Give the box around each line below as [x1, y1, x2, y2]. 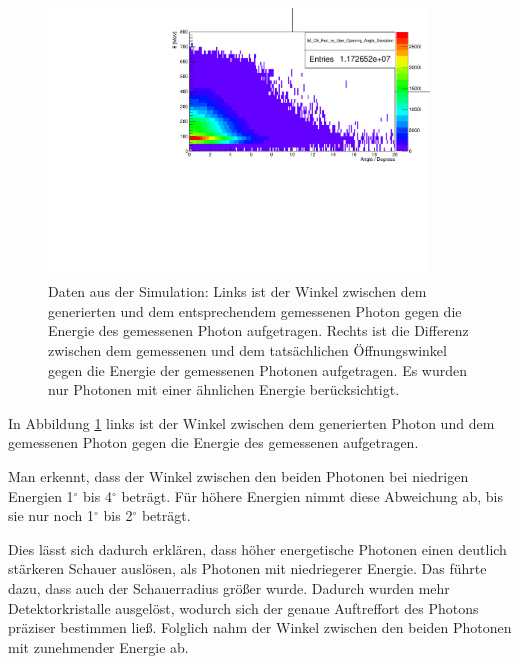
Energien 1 [8, 485, 74, 506]
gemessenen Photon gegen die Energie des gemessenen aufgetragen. [8, 432, 419, 453]
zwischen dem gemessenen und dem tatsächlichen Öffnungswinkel [48, 340, 447, 361]
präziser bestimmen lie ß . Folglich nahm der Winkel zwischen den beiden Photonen [8, 617, 512, 638]
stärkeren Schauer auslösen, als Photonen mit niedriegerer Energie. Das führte [8, 558, 487, 579]
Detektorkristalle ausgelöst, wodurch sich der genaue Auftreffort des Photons [8, 597, 479, 618]
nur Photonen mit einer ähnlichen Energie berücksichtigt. [48, 379, 400, 400]
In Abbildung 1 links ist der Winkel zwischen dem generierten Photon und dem [8, 412, 495, 433]
